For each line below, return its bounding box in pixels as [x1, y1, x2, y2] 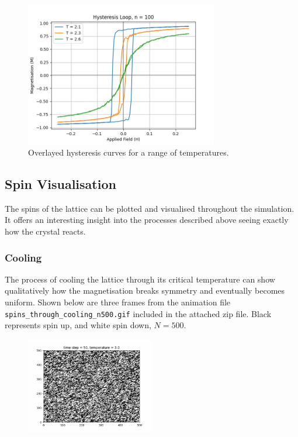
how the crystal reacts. [5, 225, 86, 238]
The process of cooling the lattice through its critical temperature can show [5, 273, 275, 285]
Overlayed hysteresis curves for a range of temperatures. [28, 146, 229, 159]
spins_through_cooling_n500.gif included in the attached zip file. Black [5, 307, 272, 319]
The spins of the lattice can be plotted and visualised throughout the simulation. [5, 202, 294, 214]
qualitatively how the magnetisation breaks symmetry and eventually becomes [5, 284, 285, 297]
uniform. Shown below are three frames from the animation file [5, 296, 231, 308]
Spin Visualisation [5, 175, 116, 193]
